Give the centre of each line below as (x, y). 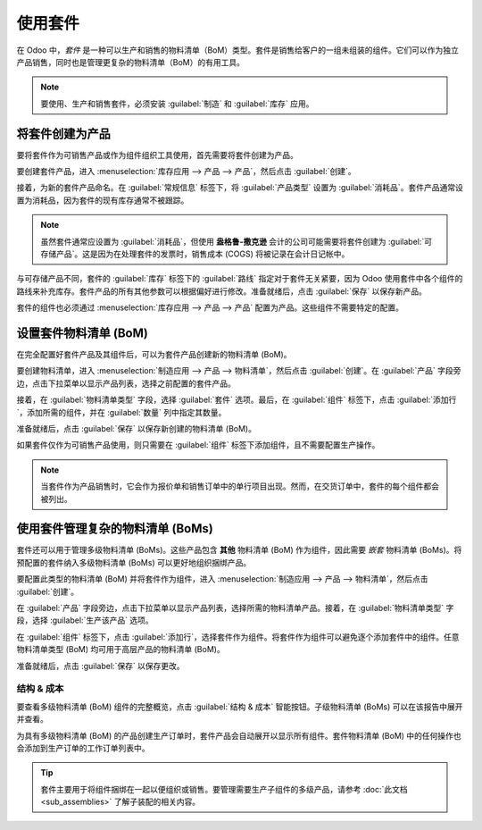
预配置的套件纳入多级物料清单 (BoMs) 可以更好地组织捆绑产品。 (134, 562)
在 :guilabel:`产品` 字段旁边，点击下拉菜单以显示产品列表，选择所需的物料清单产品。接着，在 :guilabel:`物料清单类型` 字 (235, 608)
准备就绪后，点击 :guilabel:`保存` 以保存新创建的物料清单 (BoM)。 (136, 428)
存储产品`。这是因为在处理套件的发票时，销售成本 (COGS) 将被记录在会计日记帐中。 (195, 254)
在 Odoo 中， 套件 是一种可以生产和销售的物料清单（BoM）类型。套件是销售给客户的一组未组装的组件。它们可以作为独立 (238, 50)
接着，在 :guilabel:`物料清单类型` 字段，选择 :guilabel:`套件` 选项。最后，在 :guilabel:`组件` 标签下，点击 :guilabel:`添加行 (237, 400)
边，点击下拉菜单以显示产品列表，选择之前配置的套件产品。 (126, 383)
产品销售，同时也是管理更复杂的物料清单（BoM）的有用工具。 (131, 62)
